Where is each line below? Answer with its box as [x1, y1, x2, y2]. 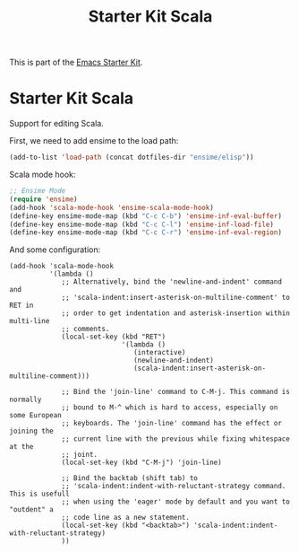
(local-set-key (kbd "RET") [61, 332, 167, 342]
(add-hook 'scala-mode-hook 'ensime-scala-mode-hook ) [9, 203, 215, 212]
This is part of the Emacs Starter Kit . [9, 57, 143, 68]
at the [9, 443, 34, 452]
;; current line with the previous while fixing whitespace [61, 434, 291, 443]
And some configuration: [9, 244, 101, 255]
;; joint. [61, 451, 98, 460]
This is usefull [9, 489, 70, 499]
